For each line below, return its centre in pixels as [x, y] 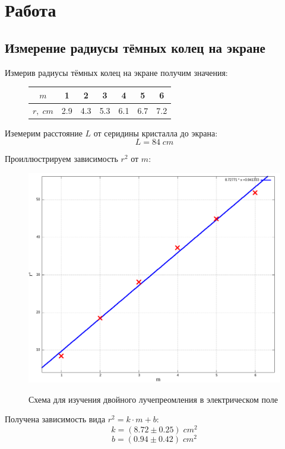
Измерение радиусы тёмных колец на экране [135, 47]
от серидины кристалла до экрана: [156, 133]
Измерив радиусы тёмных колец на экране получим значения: [116, 72]
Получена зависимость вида [55, 419]
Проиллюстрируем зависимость [61, 159]
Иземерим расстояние [44, 133]
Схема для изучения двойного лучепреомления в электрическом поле [153, 399]
